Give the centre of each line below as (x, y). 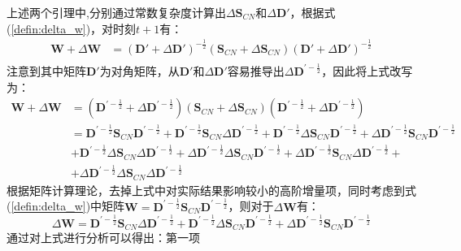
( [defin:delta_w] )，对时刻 (72, 28)
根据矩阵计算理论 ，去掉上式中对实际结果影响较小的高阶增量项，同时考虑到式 (211, 190)
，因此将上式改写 (367, 70)
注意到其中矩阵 (46, 70)
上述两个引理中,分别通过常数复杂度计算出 (116, 12)
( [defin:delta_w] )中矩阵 (66, 206)
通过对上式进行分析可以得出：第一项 (103, 238)
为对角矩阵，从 (139, 70)
